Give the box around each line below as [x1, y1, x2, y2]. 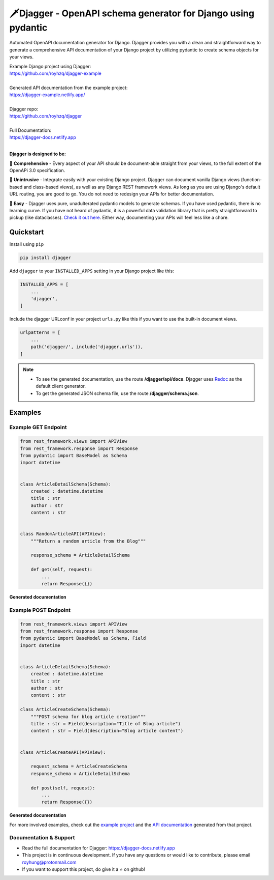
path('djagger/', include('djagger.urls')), [30, 344, 144, 350]
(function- [241, 177, 262, 183]
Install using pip [9, 241, 44, 247]
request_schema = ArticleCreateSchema [30, 763, 127, 770]
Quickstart [9, 228, 44, 237]
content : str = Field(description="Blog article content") [30, 728, 184, 734]
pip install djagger [20, 255, 71, 261]
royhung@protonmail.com [22, 859, 77, 865]
